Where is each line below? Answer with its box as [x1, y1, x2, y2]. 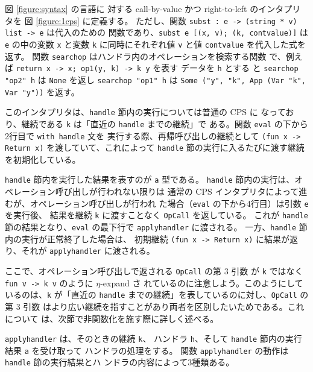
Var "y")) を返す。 [5, 85, 80, 98]
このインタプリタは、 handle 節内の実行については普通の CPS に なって [5, 106, 286, 118]
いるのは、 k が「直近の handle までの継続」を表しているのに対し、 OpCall [5, 288, 297, 301]
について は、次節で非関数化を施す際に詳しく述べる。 [5, 312, 219, 324]
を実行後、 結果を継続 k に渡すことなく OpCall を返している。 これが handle [5, 209, 308, 221]
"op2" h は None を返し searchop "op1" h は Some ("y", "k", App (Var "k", [5, 73, 306, 86]
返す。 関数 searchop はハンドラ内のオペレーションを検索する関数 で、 [5, 49, 286, 62]
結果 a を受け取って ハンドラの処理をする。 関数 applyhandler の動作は [5, 344, 289, 356]
